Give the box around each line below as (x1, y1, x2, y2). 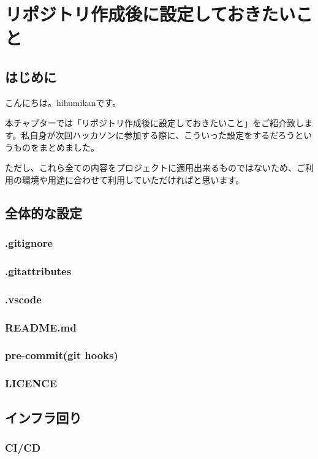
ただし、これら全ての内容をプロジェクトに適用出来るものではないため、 (5, 161, 297, 174)
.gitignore (5, 235, 53, 251)
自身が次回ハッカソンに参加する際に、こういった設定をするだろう (29, 128, 295, 141)
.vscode (5, 291, 42, 306)
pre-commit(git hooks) (5, 347, 118, 363)
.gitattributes (5, 263, 72, 278)
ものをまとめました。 (13, 140, 99, 153)
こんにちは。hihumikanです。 (5, 96, 121, 108)
